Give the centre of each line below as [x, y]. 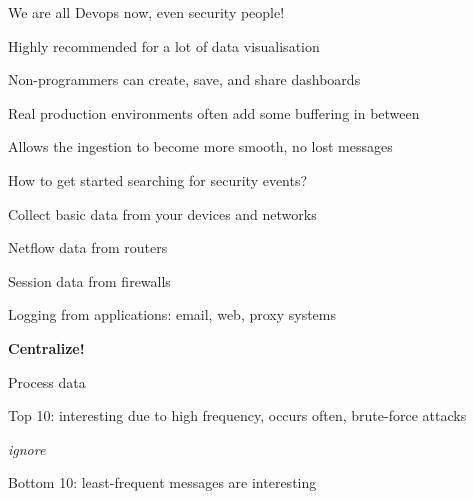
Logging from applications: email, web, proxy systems [172, 314]
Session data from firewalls [89, 280]
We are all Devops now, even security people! [146, 12]
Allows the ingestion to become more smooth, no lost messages [200, 146]
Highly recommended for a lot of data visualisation [164, 45]
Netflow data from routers [88, 247]
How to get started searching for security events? [158, 179]
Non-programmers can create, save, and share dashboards [184, 79]
